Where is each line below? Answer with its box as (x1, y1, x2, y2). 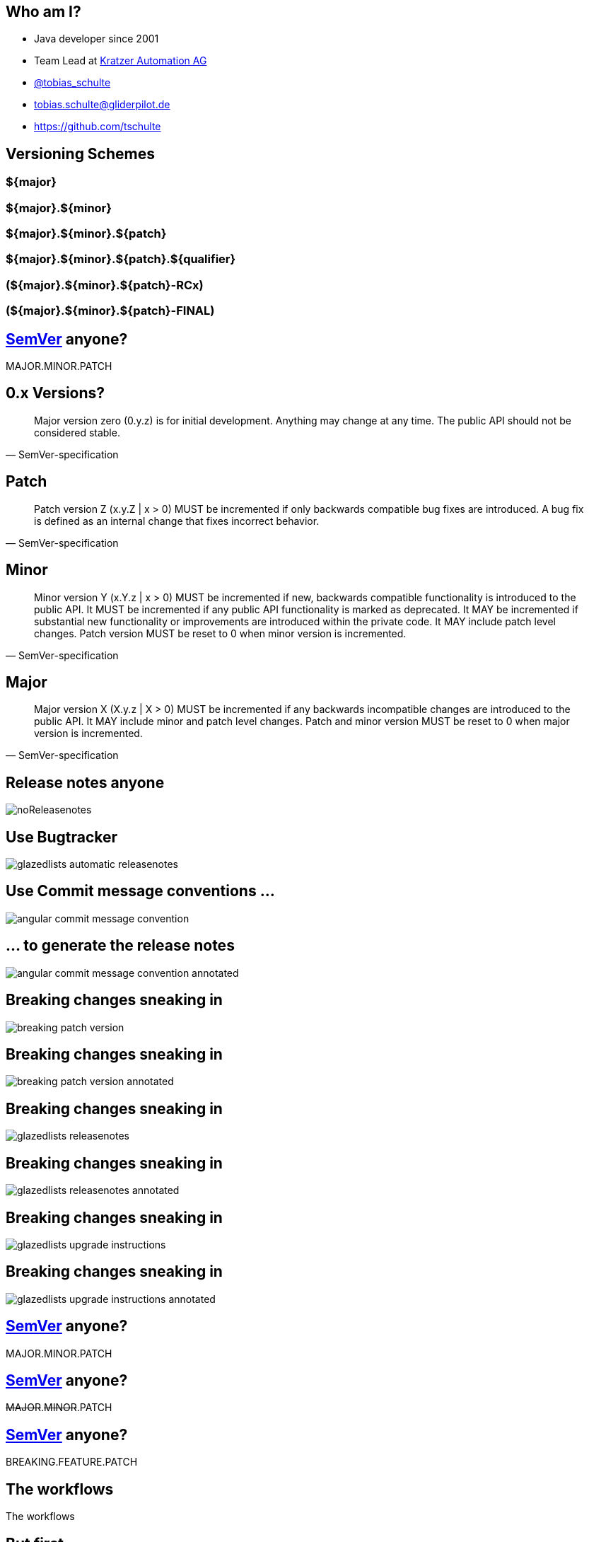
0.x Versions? (6, 384, 105, 402)
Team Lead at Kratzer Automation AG (34, 54, 207, 67)
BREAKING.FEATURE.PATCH (6, 1456, 138, 1468)
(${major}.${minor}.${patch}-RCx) (6, 277, 204, 292)
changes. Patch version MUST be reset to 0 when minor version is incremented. (34, 627, 407, 639)
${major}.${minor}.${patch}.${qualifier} (6, 252, 236, 267)
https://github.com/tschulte (34, 120, 161, 133)
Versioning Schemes (6, 144, 155, 163)
